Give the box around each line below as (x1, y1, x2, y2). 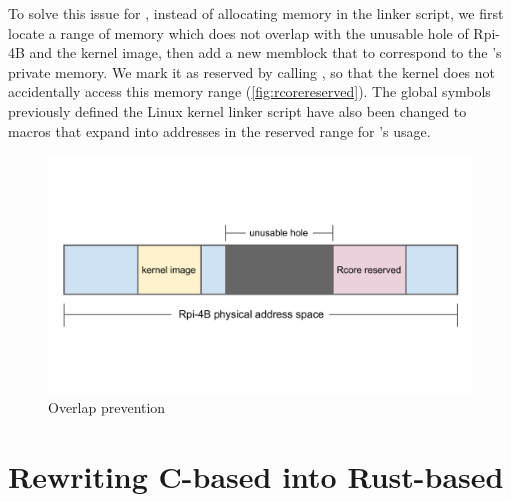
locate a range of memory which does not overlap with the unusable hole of (8, 22, 469, 43)
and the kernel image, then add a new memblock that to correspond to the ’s (29, 42, 502, 63)
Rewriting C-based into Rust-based (8, 456, 504, 497)
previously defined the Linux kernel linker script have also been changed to (8, 100, 467, 121)
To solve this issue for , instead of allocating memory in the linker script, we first (8, 3, 504, 23)
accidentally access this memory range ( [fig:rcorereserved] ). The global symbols (8, 81, 491, 102)
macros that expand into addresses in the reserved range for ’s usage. (8, 120, 431, 141)
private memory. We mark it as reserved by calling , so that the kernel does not (8, 61, 496, 82)
